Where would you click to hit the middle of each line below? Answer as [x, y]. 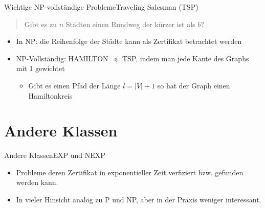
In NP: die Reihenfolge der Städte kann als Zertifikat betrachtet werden [129, 41]
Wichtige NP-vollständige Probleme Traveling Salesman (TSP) [101, 7]
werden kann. [37, 182]
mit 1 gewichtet [40, 68]
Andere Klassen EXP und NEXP [55, 155]
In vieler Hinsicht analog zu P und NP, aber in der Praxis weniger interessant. [139, 200]
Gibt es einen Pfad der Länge [74, 85]
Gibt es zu [40, 24]
